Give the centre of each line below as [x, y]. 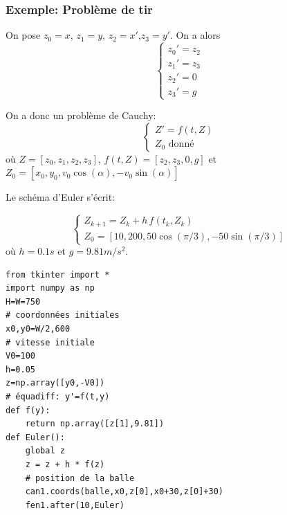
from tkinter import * [58, 274]
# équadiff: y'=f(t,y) [58, 396]
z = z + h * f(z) [65, 464]
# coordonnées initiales [63, 315]
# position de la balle [80, 478]
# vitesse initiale [50, 342]
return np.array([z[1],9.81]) [95, 424]
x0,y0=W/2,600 [38, 329]
